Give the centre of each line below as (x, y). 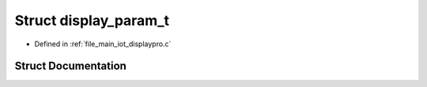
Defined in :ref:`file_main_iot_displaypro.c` (103, 44)
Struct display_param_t (92, 20)
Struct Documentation (70, 66)
